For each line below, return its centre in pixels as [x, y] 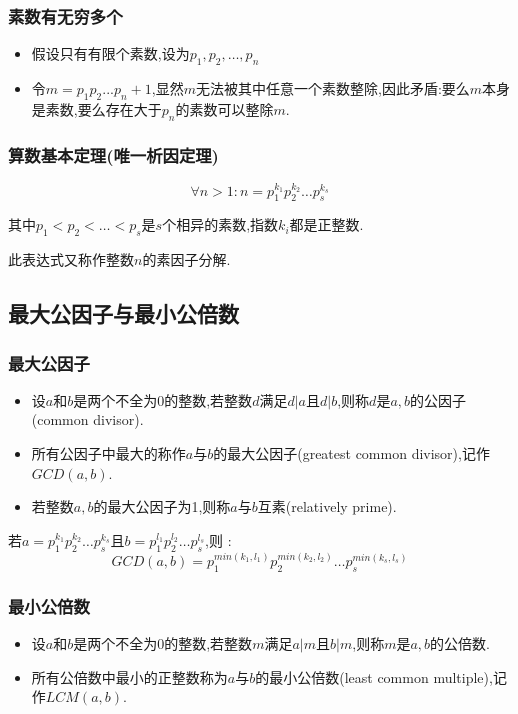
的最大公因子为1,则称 [162, 506]
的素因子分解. [186, 259]
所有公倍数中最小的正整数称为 [129, 676]
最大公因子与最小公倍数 [123, 313]
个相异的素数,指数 [220, 224]
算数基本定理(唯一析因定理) [113, 154]
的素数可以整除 [224, 108]
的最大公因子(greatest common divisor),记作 [351, 453]
